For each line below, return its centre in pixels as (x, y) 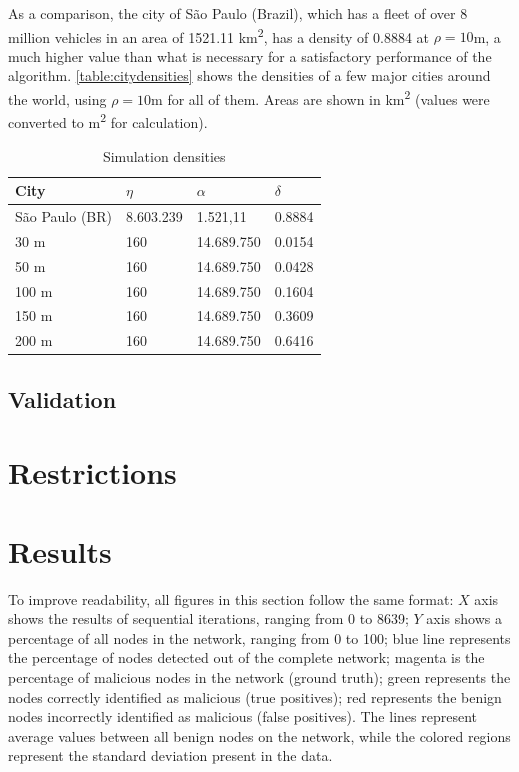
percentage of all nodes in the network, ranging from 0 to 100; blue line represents (259, 637)
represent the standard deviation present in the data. (170, 755)
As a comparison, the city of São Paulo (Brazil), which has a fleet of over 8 (238, 13)
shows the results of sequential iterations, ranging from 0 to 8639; (208, 618)
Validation (62, 398)
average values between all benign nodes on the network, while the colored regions (259, 735)
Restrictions (92, 472)
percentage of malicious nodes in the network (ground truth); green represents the (259, 676)
